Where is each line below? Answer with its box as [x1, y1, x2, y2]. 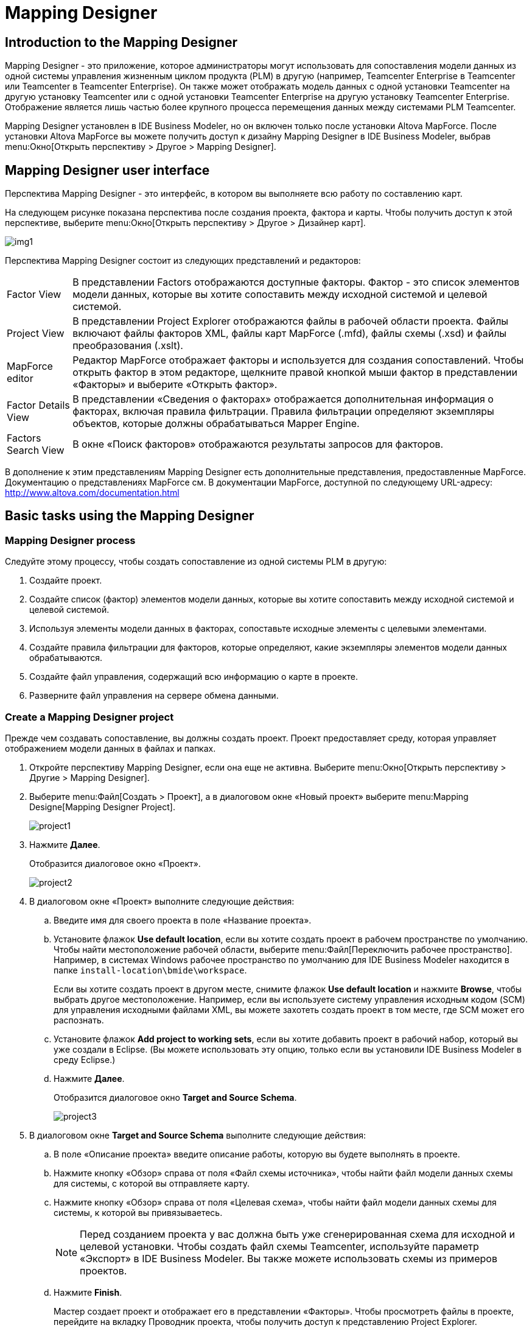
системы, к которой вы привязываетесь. [54, 1207, 223, 1218]
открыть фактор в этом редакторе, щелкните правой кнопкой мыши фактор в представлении [72, 366, 517, 379]
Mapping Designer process [5, 534, 136, 546]
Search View [7, 444, 65, 457]
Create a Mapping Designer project [5, 710, 174, 723]
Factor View [7, 288, 61, 301]
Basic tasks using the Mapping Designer [5, 508, 254, 524]
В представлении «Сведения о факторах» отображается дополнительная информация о [72, 393, 494, 406]
